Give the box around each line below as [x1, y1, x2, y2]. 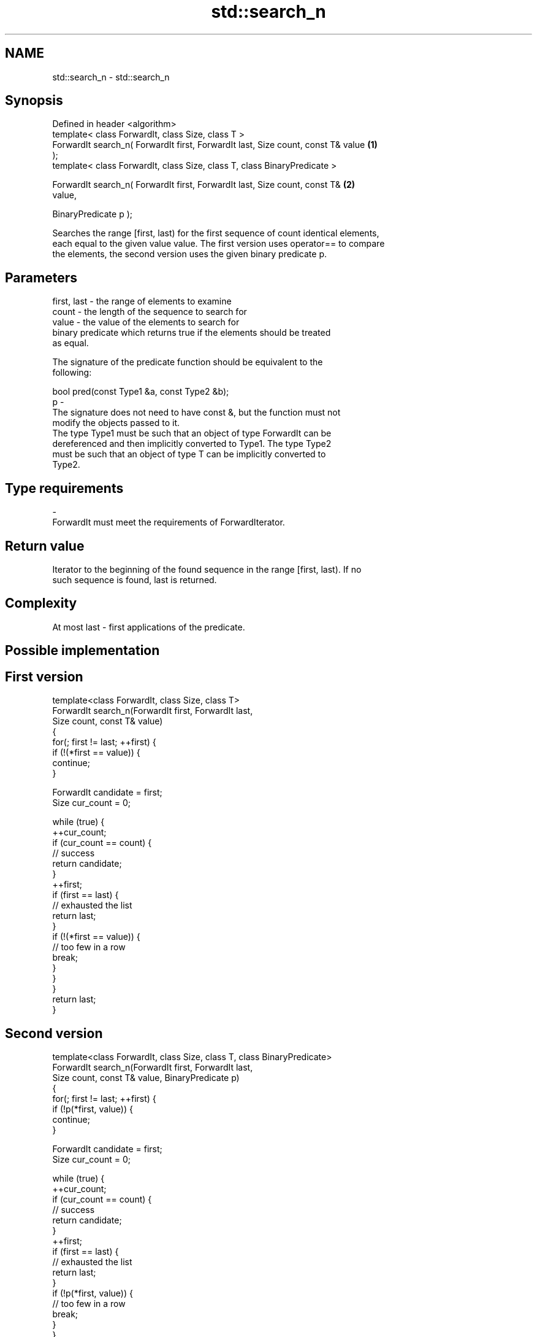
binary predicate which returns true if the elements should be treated [52, 327, 331, 338]
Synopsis [5, 93, 63, 109]
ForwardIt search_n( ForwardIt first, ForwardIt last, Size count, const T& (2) [52, 179, 356, 190]
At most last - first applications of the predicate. [52, 621, 245, 632]
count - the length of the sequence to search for [52, 306, 247, 317]
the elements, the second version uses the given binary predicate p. [52, 249, 327, 260]
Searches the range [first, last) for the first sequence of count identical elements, [52, 228, 379, 239]
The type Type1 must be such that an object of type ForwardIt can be [52, 428, 332, 439]
